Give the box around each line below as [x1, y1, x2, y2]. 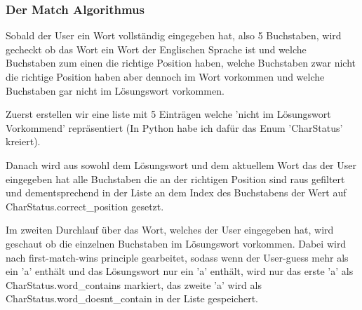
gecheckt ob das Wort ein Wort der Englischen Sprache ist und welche [6, 41, 307, 56]
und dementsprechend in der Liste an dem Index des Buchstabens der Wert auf [6, 185, 347, 200]
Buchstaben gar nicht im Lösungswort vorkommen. [6, 83, 224, 97]
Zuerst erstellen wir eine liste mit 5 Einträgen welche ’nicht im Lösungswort [6, 107, 331, 121]
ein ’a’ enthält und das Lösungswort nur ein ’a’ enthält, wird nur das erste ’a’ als [6, 264, 354, 278]
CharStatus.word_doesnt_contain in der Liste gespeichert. [6, 291, 259, 306]
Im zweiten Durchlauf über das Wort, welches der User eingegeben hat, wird [6, 222, 334, 237]
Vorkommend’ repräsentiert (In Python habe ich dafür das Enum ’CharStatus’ [6, 120, 343, 135]
